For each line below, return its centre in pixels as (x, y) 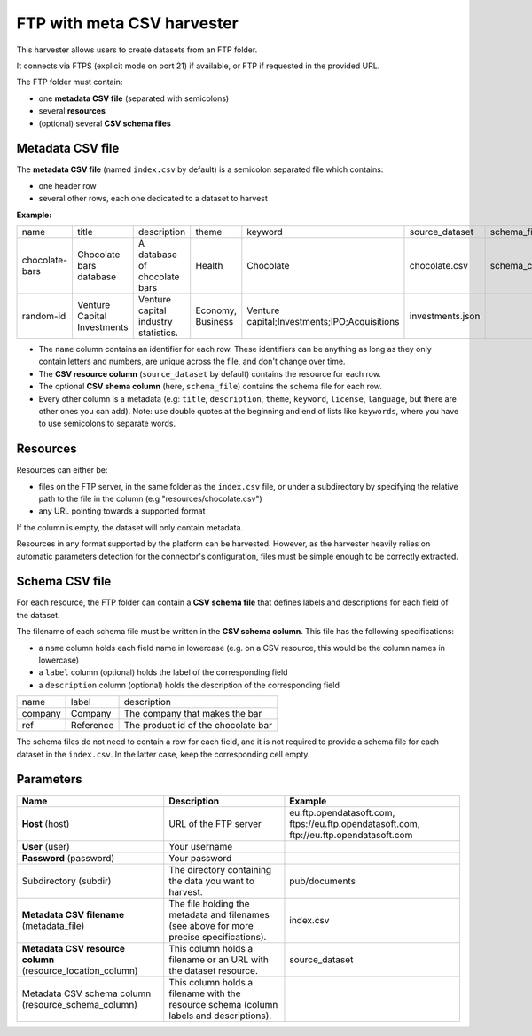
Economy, (216, 310)
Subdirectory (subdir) (66, 881)
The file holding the (209, 903)
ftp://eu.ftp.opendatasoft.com (351, 835)
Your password (200, 858)
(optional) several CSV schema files (105, 123)
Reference (93, 726)
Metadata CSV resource (74, 948)
